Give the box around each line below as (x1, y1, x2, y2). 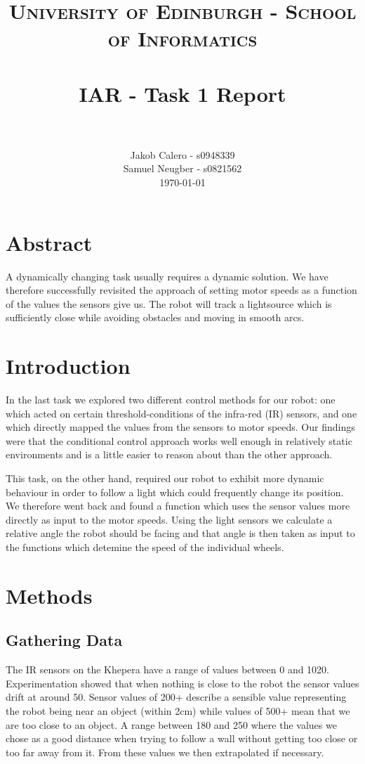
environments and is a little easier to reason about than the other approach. (6, 447, 333, 462)
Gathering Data (6, 629, 123, 651)
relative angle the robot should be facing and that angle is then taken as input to (6, 526, 355, 540)
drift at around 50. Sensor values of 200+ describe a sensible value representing (6, 689, 347, 704)
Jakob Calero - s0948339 (130, 147, 235, 162)
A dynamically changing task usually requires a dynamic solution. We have (6, 268, 328, 283)
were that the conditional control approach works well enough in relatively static (6, 433, 352, 448)
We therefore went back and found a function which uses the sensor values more (6, 498, 350, 513)
